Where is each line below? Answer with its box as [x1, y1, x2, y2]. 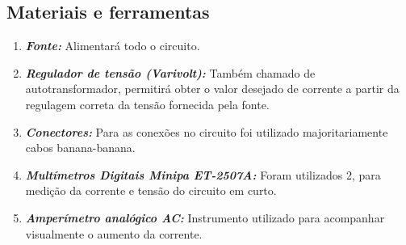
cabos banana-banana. [25, 139, 136, 156]
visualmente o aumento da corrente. [25, 225, 203, 242]
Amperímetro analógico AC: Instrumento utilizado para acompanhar [25, 209, 385, 226]
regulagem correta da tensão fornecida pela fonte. [25, 95, 270, 112]
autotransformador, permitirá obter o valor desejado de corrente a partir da [25, 80, 400, 97]
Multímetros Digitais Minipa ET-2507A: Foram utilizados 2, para [25, 166, 381, 183]
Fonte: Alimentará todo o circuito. [25, 37, 200, 54]
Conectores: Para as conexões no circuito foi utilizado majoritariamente [25, 123, 388, 140]
